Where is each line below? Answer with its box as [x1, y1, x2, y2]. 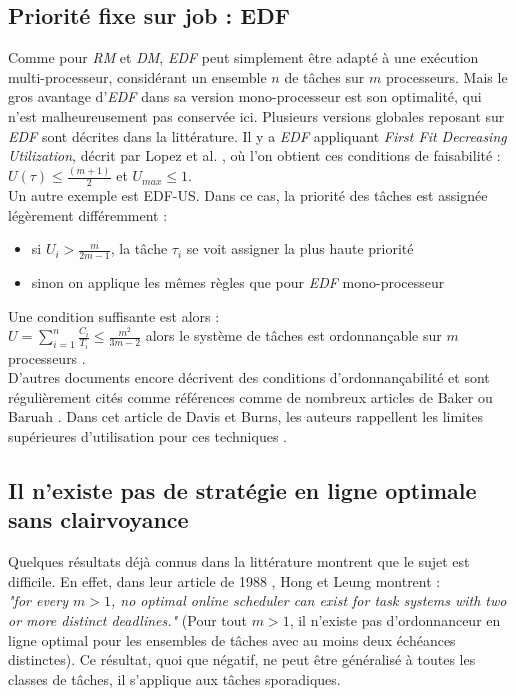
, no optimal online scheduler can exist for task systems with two [110, 590, 507, 611]
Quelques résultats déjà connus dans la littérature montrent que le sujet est [8, 551, 470, 572]
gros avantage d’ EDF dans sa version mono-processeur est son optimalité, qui [8, 86, 482, 107]
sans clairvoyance [8, 504, 189, 535]
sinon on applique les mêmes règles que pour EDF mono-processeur [31, 271, 445, 292]
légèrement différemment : [8, 204, 168, 225]
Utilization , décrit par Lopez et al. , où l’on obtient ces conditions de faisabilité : [8, 145, 501, 166]
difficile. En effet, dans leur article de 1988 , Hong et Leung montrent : [8, 570, 441, 591]
